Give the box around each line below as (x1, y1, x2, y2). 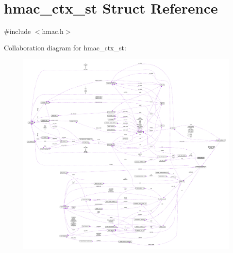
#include (4, 26, 31, 36)
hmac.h (42, 26, 64, 36)
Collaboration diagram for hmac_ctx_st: (4, 42, 126, 52)
